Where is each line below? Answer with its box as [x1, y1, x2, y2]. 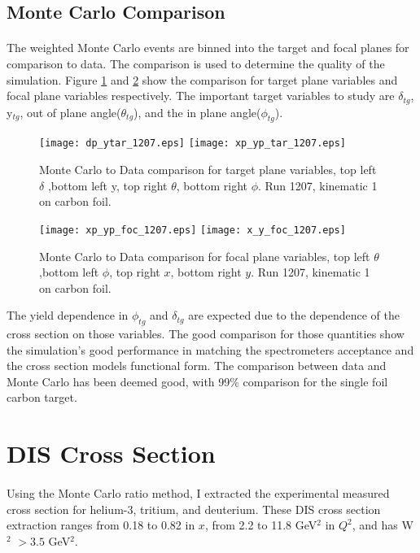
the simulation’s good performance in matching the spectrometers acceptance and [7, 341, 414, 358]
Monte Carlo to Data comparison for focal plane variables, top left [39, 247, 370, 264]
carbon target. [7, 389, 77, 406]
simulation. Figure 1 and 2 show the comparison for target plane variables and [7, 71, 398, 88]
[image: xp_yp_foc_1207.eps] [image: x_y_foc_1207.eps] [39, 224, 346, 236]
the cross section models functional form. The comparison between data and [7, 357, 387, 374]
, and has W [352, 516, 413, 533]
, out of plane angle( [20, 103, 121, 120]
